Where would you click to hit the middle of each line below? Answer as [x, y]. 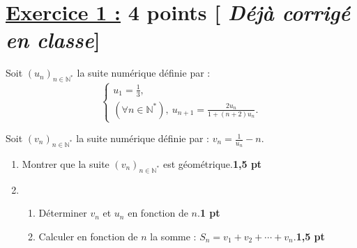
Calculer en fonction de [88, 236]
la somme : [173, 236]
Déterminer [63, 213]
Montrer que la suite [66, 163]
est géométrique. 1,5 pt [212, 163]
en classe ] [53, 40]
